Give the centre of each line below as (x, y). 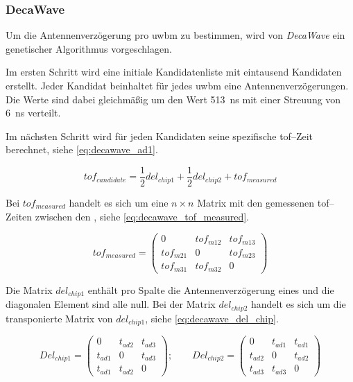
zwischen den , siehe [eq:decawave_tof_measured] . (142, 216)
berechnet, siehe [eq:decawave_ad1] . (82, 149)
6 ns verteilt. (33, 113)
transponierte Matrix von (59, 318)
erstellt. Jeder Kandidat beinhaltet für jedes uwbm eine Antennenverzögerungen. (177, 85)
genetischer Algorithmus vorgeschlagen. (89, 48)
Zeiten (19, 216)
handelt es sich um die (298, 304)
